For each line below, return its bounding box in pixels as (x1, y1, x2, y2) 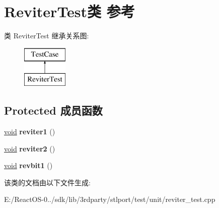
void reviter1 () (4, 126, 55, 137)
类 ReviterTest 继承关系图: (4, 30, 89, 41)
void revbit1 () (4, 160, 53, 171)
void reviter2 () (4, 143, 55, 153)
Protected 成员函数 (4, 102, 103, 118)
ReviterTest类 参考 (4, 1, 135, 22)
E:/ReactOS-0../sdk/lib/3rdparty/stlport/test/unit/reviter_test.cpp (4, 194, 215, 204)
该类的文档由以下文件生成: (4, 177, 91, 187)
